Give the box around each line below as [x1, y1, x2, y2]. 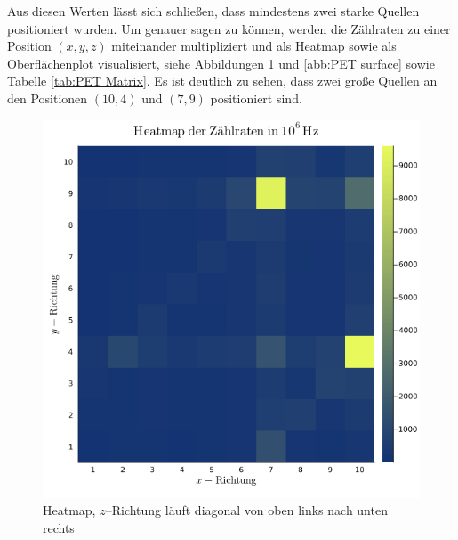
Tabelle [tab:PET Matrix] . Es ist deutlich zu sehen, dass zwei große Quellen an [7, 71, 438, 90]
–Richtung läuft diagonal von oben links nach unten [105, 501, 388, 520]
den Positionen [7, 88, 88, 107]
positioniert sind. [210, 88, 302, 107]
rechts [43, 518, 75, 536]
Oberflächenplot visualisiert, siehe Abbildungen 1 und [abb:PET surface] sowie [7, 53, 435, 72]
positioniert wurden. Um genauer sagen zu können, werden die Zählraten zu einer [7, 19, 451, 37]
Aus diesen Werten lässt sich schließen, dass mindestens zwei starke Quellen [7, 2, 420, 20]
